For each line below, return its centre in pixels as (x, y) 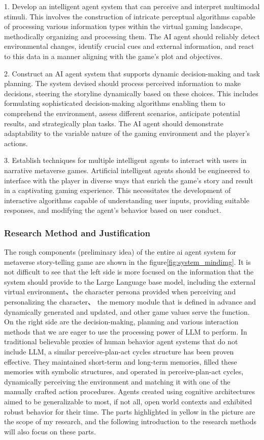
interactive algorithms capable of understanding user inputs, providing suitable (127, 200)
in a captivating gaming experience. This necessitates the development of (118, 190)
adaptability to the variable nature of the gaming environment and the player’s (127, 133)
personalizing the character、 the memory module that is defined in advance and (130, 302)
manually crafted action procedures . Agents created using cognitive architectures (130, 391)
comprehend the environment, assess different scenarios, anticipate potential (122, 113)
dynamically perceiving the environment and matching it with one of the (117, 381)
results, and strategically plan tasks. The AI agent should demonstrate (114, 123)
